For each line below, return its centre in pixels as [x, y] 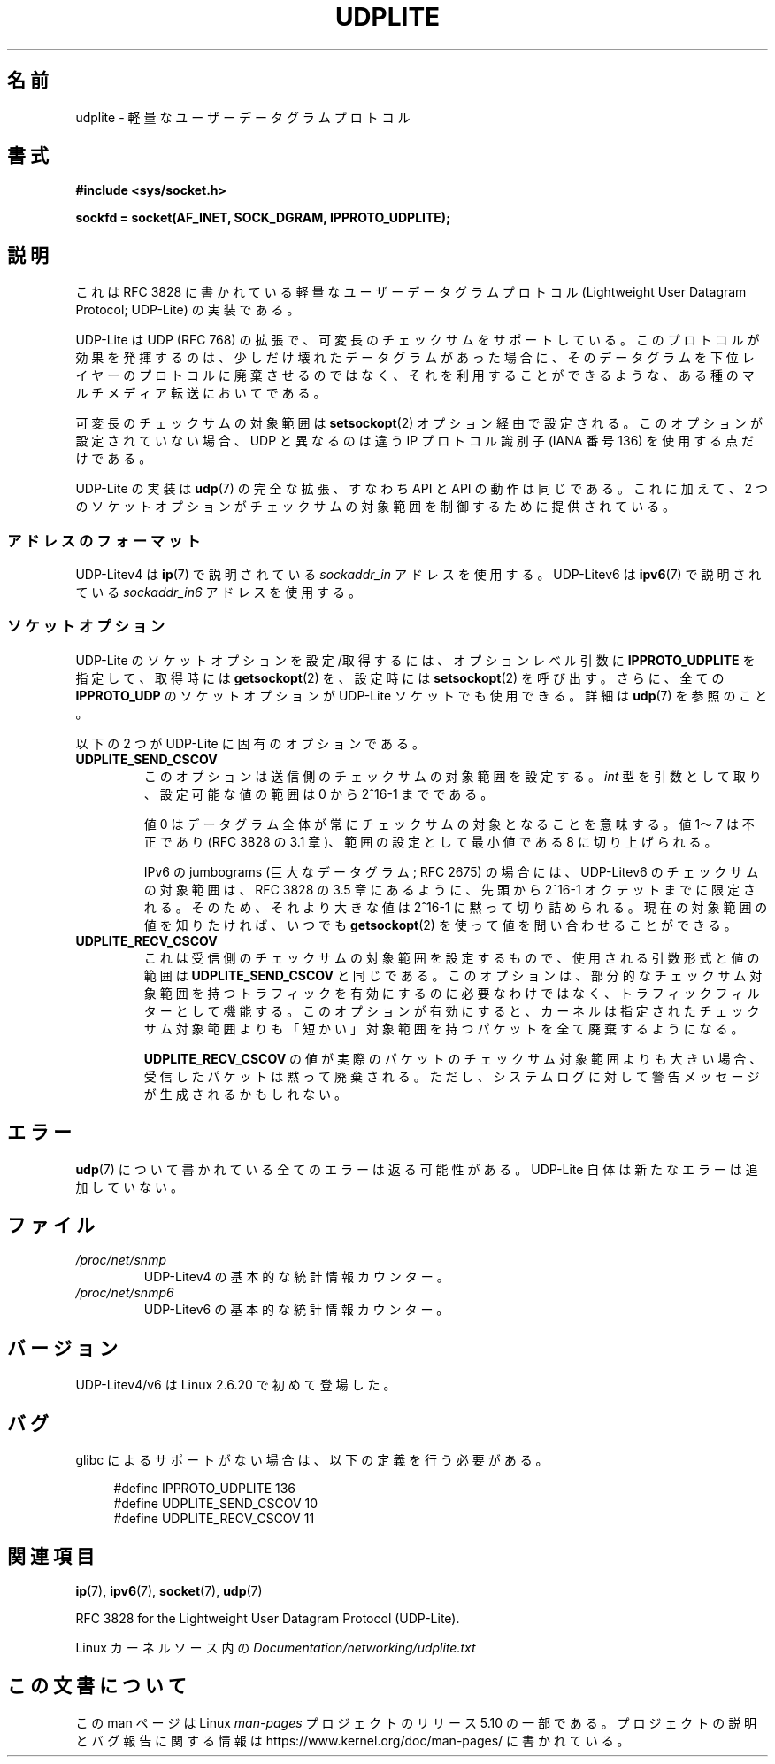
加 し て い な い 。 [130, 1187]
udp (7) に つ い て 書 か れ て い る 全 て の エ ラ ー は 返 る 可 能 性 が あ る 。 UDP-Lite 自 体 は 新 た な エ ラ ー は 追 [417, 1169]
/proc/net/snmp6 [125, 1293]
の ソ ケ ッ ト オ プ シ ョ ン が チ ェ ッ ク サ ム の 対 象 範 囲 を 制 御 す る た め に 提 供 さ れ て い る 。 [376, 507]
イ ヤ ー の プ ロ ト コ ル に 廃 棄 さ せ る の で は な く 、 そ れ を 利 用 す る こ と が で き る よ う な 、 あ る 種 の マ [415, 375]
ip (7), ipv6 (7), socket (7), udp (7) [169, 1591]
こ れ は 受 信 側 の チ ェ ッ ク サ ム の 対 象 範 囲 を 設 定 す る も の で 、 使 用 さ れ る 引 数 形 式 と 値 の [452, 957]
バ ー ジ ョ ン [62, 1348]
